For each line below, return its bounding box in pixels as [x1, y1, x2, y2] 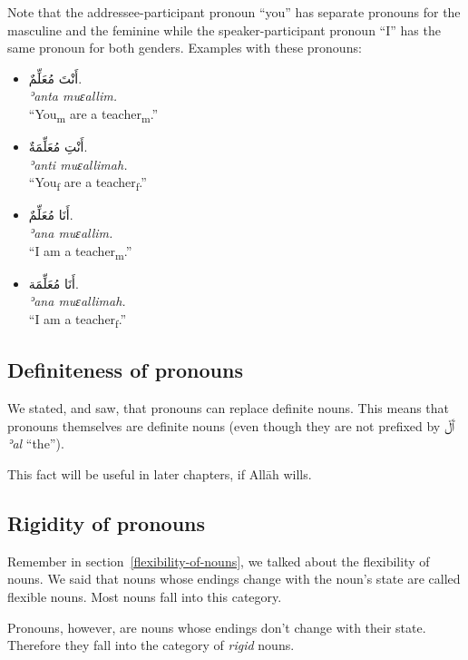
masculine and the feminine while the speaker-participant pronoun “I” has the [7, 20, 441, 39]
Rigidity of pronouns [7, 509, 206, 537]
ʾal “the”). [7, 434, 64, 453]
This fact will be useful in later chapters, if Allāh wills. [7, 465, 312, 484]
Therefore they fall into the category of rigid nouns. [7, 635, 295, 655]
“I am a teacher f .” [28, 309, 127, 330]
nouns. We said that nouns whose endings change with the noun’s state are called [7, 569, 461, 588]
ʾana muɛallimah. [28, 291, 126, 310]
